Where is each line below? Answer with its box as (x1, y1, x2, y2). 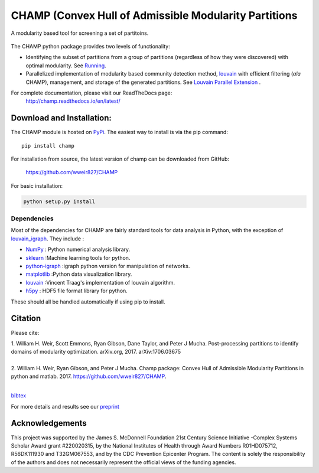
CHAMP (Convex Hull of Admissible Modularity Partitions (11, 9, 298, 22)
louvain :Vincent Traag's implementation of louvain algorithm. (25, 279, 175, 286)
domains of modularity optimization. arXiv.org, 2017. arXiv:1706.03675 (11, 348, 181, 355)
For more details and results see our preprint (11, 403, 119, 410)
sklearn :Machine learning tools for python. (25, 254, 131, 261)
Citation (11, 314, 41, 324)
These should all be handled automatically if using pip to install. (11, 298, 165, 305)
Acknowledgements (11, 418, 87, 428)
